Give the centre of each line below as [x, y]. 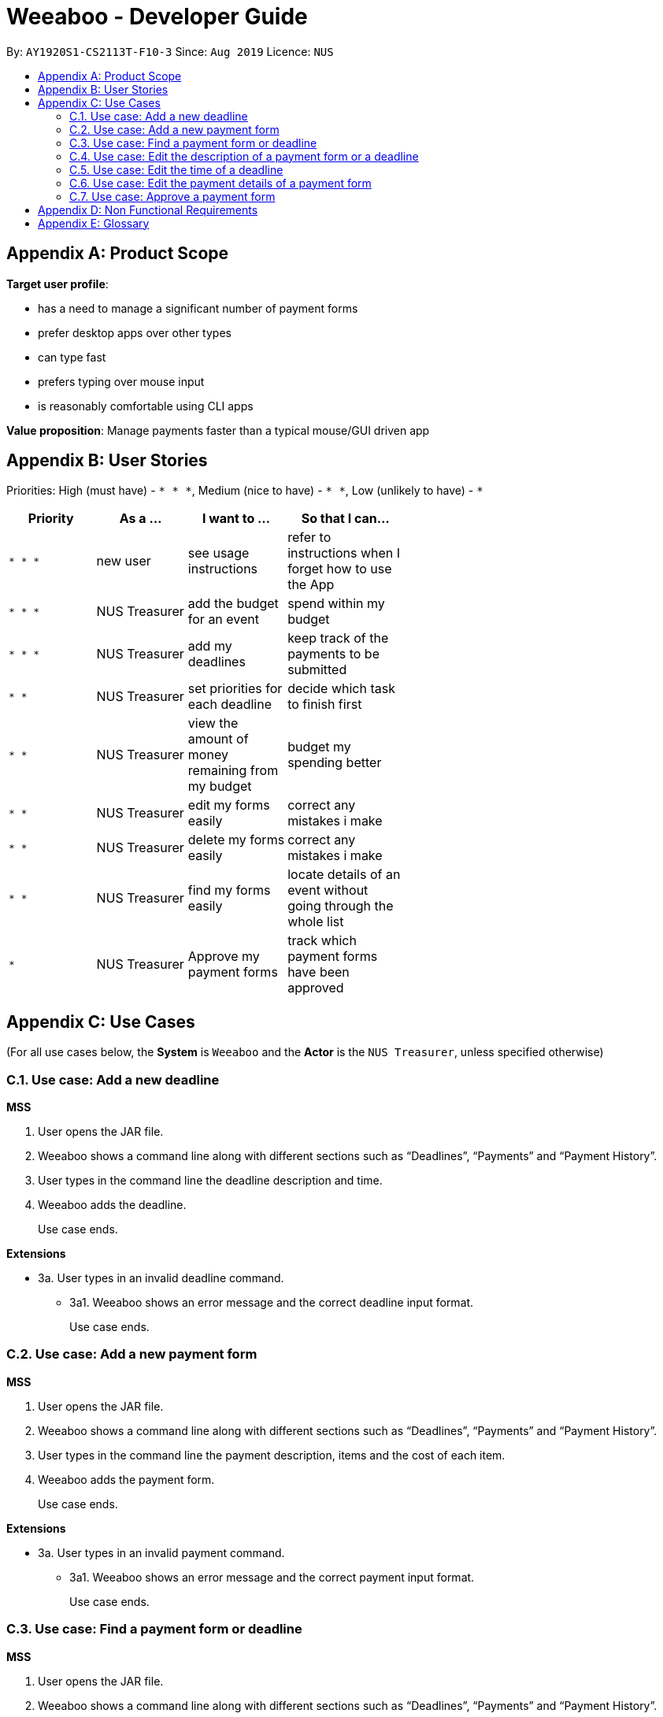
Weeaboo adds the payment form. [126, 1479]
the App [311, 585]
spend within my [336, 604]
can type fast [72, 357]
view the [213, 723]
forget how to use [340, 569]
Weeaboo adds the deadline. [112, 1205]
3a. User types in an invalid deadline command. [161, 1278]
